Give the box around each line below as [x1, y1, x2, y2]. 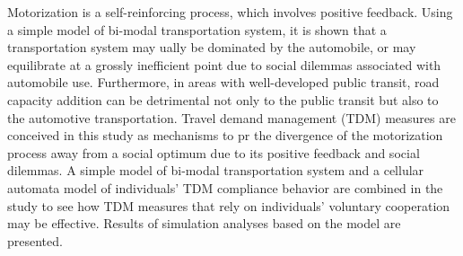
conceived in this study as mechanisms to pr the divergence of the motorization [7, 126, 443, 145]
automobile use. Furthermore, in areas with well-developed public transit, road [7, 73, 440, 92]
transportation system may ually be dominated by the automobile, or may [7, 38, 416, 57]
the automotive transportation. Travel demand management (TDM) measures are [7, 108, 456, 127]
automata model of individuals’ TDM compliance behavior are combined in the [7, 178, 443, 197]
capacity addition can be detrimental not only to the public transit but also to [7, 90, 439, 109]
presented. [7, 231, 63, 250]
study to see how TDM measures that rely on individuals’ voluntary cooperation [7, 196, 450, 215]
